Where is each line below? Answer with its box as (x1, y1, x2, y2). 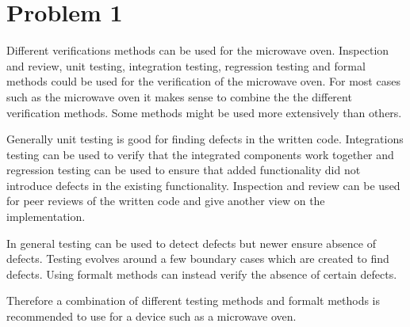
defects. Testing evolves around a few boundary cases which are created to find (6, 250, 389, 267)
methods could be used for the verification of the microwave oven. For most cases (6, 73, 400, 89)
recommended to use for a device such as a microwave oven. (6, 308, 297, 325)
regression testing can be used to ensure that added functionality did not (6, 162, 361, 178)
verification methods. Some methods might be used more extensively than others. (6, 104, 402, 120)
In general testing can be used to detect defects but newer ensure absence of (6, 234, 376, 251)
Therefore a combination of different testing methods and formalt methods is (6, 292, 381, 309)
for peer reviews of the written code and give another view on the (6, 192, 325, 209)
